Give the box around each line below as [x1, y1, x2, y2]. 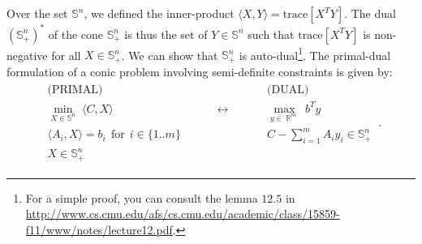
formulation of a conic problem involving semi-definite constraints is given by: [6, 62, 393, 79]
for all [51, 46, 81, 63]
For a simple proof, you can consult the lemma [25, 189, 258, 206]
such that [248, 25, 295, 42]
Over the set [6, 5, 68, 21]
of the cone [48, 25, 104, 42]
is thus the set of [124, 25, 208, 42]
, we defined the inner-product [84, 5, 235, 21]
